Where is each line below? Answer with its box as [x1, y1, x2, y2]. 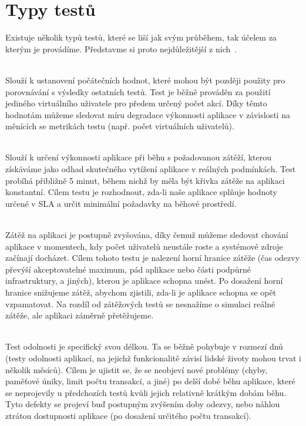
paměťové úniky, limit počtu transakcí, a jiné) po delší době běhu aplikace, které [5, 375, 295, 387]
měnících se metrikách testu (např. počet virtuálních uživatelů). [5, 120, 234, 132]
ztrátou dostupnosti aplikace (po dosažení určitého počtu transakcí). [5, 409, 251, 421]
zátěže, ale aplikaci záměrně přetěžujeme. [5, 309, 154, 321]
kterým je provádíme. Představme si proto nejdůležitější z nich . [5, 42, 237, 55]
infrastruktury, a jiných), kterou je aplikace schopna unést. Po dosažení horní [5, 274, 283, 287]
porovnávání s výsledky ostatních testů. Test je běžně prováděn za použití [5, 85, 271, 98]
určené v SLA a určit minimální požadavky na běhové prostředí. [5, 197, 237, 209]
